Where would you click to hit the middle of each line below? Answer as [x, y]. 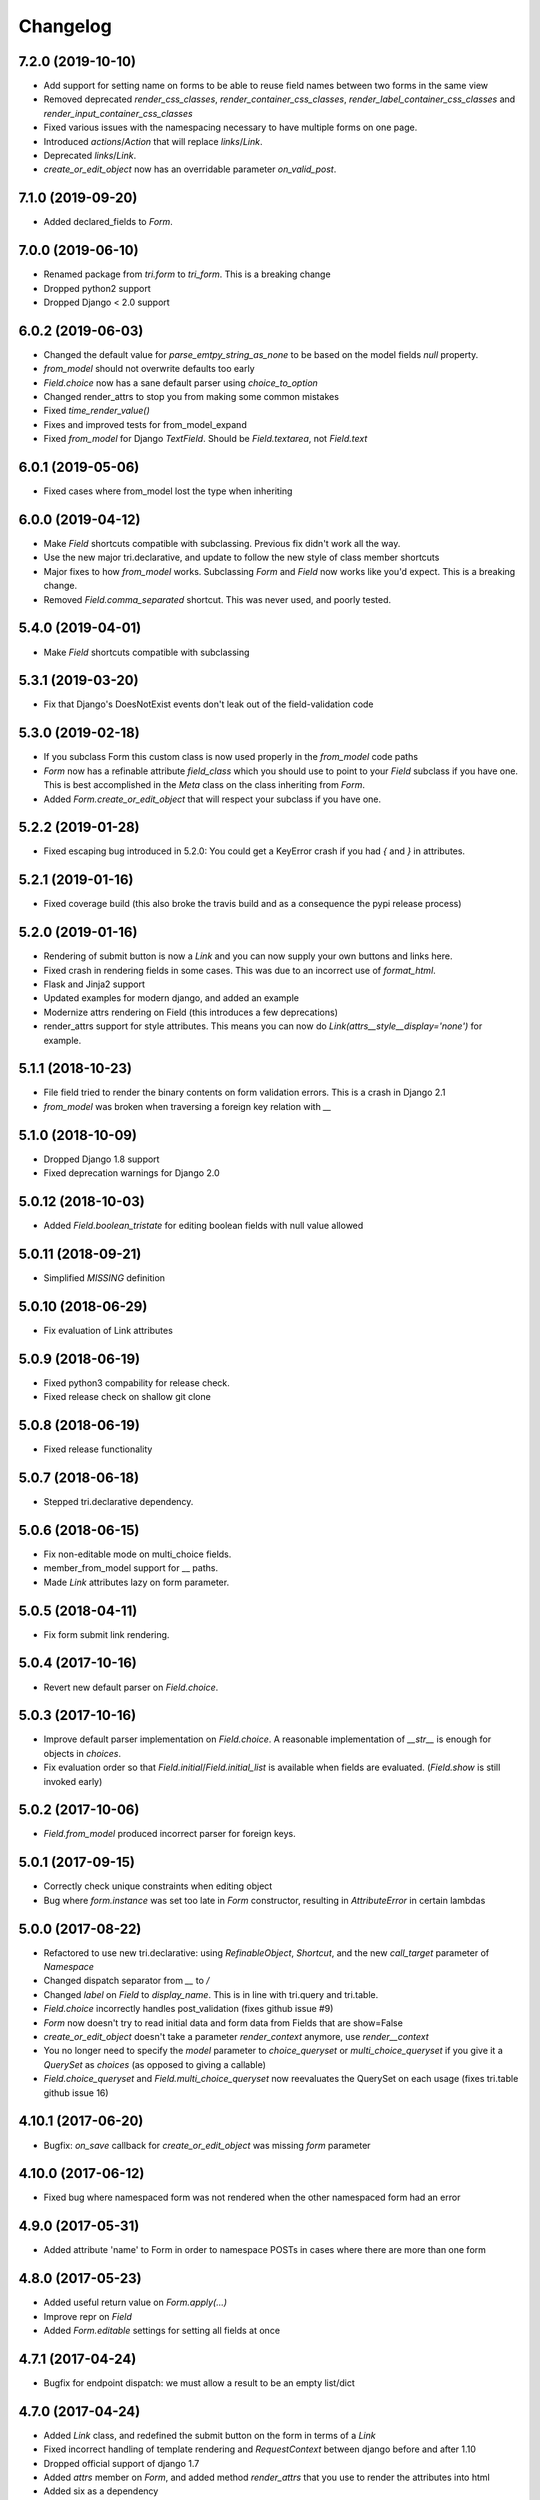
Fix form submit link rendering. [106, 1634]
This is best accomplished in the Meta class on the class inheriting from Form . [204, 785]
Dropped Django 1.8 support [101, 1159]
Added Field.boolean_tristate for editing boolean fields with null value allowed [203, 1226]
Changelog [65, 26]
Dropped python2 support [97, 288]
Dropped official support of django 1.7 [121, 2463]
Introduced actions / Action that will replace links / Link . [153, 141]
